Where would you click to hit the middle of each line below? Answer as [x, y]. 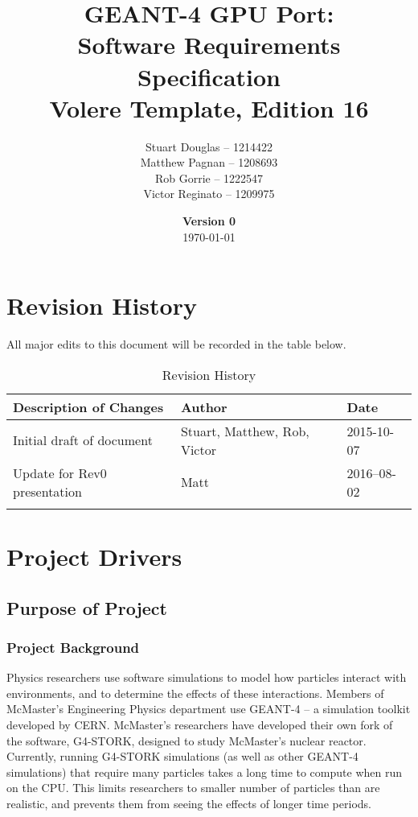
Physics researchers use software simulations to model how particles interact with [207, 677]
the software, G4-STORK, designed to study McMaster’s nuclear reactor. [186, 740]
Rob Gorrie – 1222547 [209, 177]
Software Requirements [209, 45]
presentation [47, 491]
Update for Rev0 [60, 472]
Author [204, 406]
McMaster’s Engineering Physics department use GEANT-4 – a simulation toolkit [209, 709]
